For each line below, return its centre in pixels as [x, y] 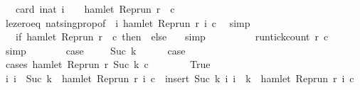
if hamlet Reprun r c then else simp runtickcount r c [172, 36]
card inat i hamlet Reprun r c [95, 9]
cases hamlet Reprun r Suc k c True [108, 64]
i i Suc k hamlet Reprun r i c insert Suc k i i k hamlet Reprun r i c [180, 78]
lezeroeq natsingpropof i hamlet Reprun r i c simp [128, 22]
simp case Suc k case [95, 50]
